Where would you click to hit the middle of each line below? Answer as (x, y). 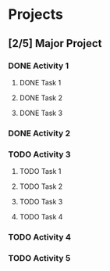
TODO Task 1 (40, 172)
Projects (36, 14)
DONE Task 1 (40, 82)
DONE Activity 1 (38, 66)
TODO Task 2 (41, 186)
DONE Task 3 (41, 113)
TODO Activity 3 (40, 154)
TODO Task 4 (41, 217)
